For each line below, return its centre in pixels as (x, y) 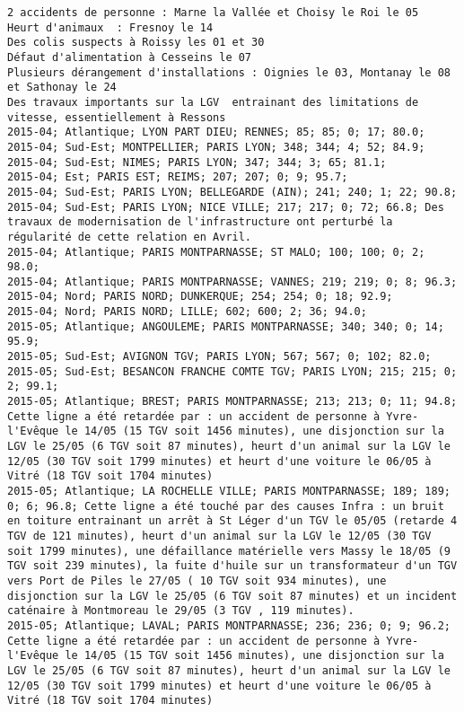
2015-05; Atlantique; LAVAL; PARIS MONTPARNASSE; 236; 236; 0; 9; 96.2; (229, 625)
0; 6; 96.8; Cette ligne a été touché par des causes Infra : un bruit (226, 506)
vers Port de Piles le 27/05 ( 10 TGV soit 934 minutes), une (197, 580)
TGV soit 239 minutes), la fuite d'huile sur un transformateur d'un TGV (232, 566)
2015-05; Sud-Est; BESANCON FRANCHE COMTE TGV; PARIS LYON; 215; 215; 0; (232, 371)
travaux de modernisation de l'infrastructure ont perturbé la (200, 222)
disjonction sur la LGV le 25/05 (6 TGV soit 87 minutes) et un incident (232, 596)
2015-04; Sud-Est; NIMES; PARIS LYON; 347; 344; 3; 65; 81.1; (197, 162)
